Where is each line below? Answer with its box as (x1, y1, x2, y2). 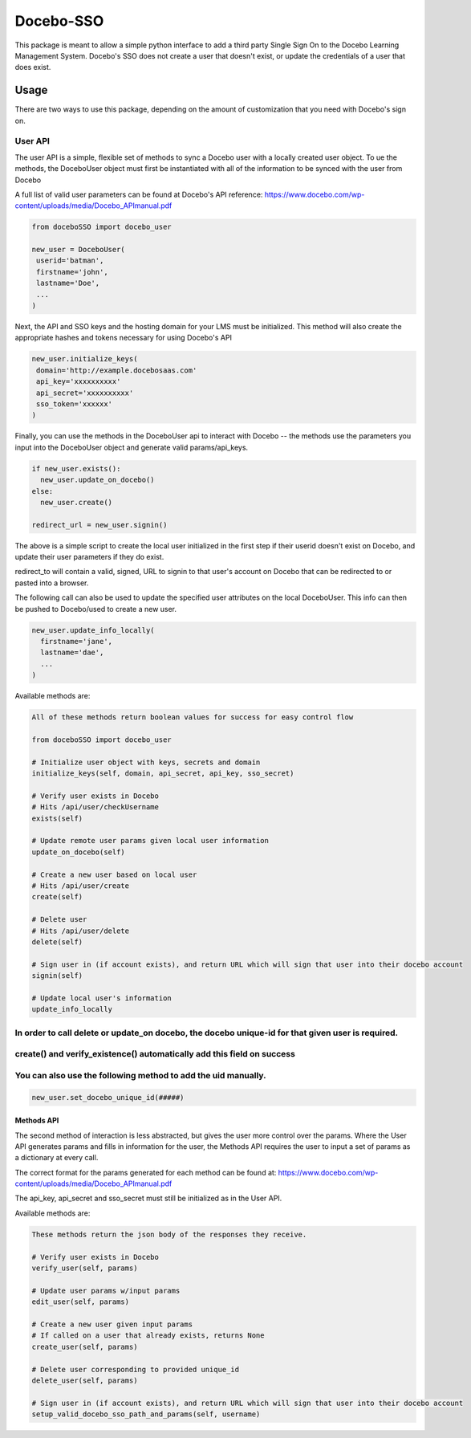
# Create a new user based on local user (31, 870, 197, 879)
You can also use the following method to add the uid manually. (14, 1069, 266, 1081)
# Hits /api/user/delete (31, 926, 130, 935)
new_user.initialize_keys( (31, 354, 138, 364)
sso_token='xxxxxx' (36, 399, 112, 409)
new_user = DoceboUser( (31, 245, 126, 255)
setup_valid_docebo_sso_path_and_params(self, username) (31, 1410, 261, 1419)
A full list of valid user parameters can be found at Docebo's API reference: (14, 189, 263, 199)
